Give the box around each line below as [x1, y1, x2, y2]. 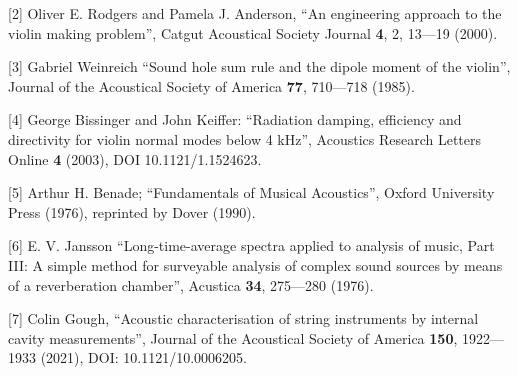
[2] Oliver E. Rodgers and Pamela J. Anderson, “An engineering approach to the [8, 3, 502, 23]
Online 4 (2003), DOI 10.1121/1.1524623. [8, 148, 262, 169]
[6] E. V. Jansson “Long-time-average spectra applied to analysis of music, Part [8, 235, 495, 256]
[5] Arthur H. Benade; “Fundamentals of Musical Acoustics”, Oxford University [8, 182, 495, 203]
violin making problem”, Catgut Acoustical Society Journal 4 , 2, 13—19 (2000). [8, 22, 498, 43]
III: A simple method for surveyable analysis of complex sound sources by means [8, 254, 503, 275]
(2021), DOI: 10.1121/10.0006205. [40, 347, 247, 368]
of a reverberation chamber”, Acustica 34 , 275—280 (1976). [8, 274, 374, 295]
